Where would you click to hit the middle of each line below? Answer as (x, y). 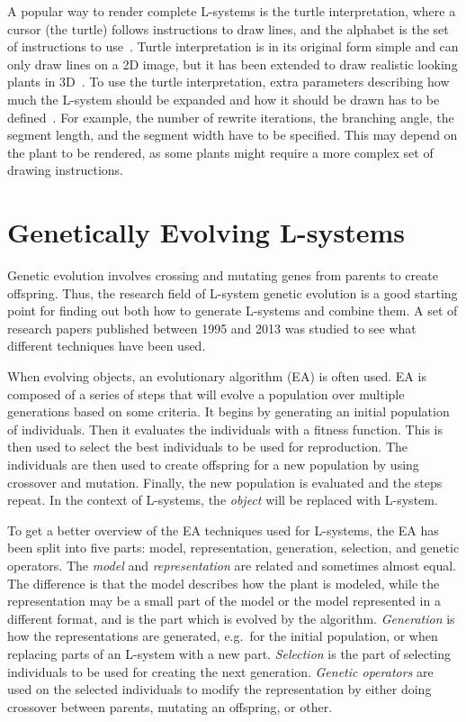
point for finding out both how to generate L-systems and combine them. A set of (233, 311)
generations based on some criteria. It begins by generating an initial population (229, 411)
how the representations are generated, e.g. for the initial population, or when (223, 636)
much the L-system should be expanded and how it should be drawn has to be (224, 99)
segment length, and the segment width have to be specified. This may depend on (233, 135)
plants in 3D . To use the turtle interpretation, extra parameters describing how (229, 82)
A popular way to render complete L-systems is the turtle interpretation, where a (232, 11)
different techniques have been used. (107, 346)
